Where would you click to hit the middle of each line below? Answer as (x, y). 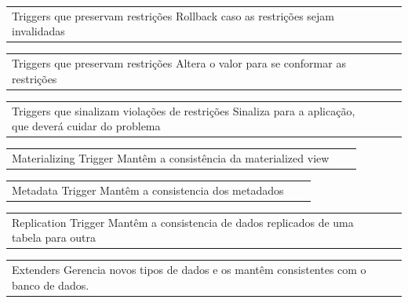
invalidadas (38, 31)
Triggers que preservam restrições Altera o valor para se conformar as (179, 63)
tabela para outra (54, 237)
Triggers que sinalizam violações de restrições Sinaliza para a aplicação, (184, 110)
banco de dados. (51, 285)
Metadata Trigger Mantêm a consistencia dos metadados (148, 190)
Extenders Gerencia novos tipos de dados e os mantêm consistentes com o (189, 270)
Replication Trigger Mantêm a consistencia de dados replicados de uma (183, 222)
